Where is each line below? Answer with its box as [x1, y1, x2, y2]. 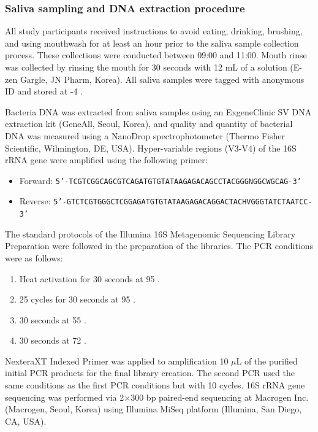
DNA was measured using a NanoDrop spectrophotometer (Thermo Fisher [5, 129, 285, 142]
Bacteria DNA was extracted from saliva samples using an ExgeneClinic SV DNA [5, 105, 312, 118]
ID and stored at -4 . [5, 85, 83, 98]
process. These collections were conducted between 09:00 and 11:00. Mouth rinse [5, 48, 307, 61]
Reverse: [19, 195, 51, 207]
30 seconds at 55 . [19, 313, 86, 326]
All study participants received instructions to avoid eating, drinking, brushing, [5, 25, 303, 37]
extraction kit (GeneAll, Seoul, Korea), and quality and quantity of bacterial [5, 117, 293, 130]
